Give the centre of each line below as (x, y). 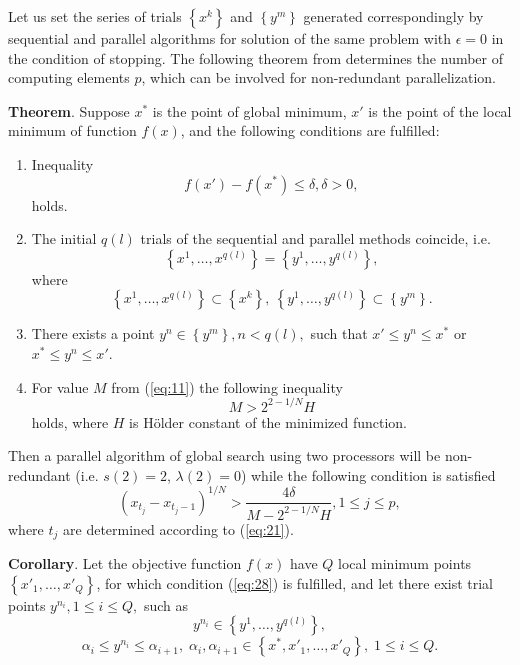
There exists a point (93, 333)
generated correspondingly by (393, 16)
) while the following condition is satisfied (368, 474)
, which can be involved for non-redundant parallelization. (318, 77)
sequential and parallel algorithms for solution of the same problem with (230, 38)
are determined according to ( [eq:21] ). (178, 528)
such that (339, 333)
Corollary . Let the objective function (125, 563)
